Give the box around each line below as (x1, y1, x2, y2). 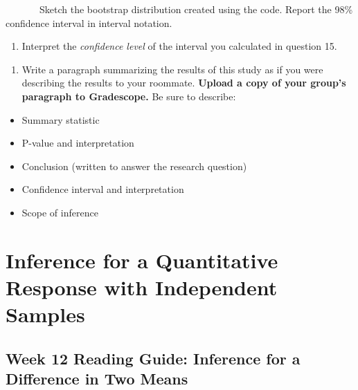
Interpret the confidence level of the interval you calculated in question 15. (21, 39, 337, 53)
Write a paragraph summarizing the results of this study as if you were (21, 62, 323, 76)
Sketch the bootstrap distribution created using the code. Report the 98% (39, 2, 353, 16)
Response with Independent (6, 272, 278, 301)
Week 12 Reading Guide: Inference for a (6, 347, 301, 369)
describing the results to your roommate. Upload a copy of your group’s (21, 75, 346, 90)
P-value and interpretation (21, 136, 134, 150)
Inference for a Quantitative (6, 245, 278, 274)
